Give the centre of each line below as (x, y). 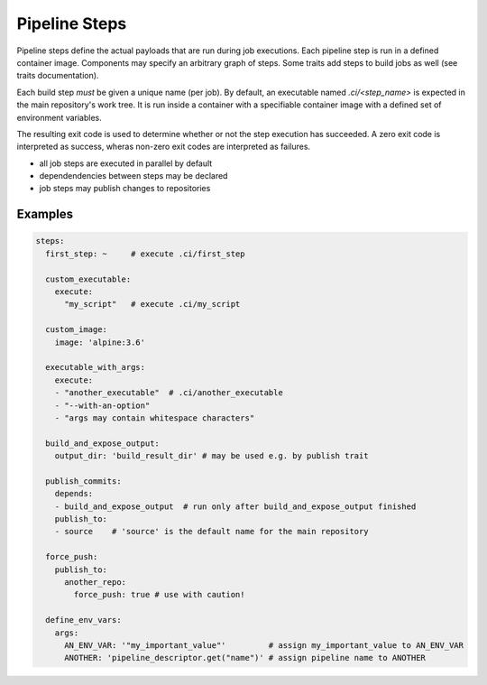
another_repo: (95, 582)
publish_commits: (83, 481)
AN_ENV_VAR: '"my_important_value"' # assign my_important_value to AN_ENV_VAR (264, 645)
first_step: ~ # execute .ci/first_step (145, 254)
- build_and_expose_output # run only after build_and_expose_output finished (235, 506)
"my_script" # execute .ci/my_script (152, 304)
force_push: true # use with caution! (159, 595)
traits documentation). (58, 76)
